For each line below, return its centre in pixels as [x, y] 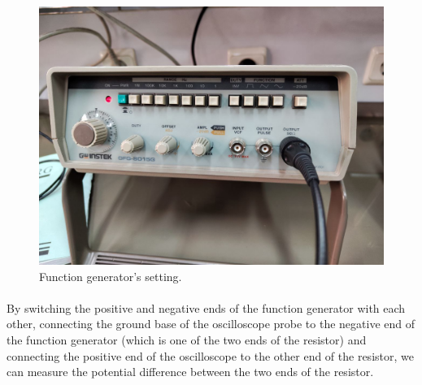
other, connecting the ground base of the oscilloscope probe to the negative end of [211, 324]
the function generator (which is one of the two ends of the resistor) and [187, 339]
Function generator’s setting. [111, 276]
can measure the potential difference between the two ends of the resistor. [190, 372]
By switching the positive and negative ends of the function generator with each [206, 307]
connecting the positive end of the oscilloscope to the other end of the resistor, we [210, 355]
